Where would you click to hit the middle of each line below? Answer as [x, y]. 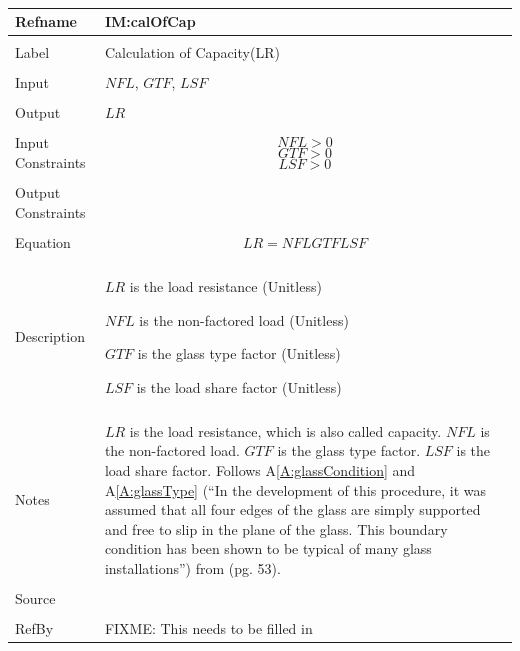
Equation [43, 241]
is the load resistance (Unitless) [225, 285]
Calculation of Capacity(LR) [192, 52]
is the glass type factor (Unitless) [239, 353]
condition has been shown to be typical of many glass [268, 548]
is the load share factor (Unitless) [239, 386]
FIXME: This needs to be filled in [208, 628]
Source [35, 598]
